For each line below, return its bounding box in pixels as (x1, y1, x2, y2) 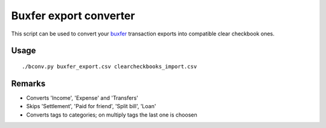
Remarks (11, 78, 46, 88)
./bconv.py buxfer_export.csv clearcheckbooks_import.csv (22, 63, 197, 70)
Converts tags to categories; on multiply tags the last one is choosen (26, 111, 197, 118)
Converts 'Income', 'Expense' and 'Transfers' (26, 94, 138, 102)
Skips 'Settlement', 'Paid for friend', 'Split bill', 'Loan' (26, 103, 156, 110)
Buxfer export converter (11, 9, 135, 22)
